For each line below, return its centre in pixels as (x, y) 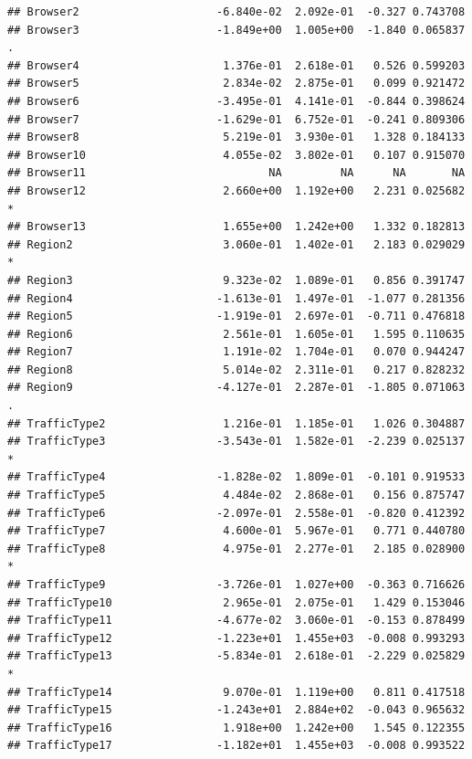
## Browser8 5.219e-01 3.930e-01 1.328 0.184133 (236, 137)
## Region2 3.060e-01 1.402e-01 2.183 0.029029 (236, 244)
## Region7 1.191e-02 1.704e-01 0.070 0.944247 (236, 352)
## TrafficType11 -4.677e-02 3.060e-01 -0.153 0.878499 (236, 621)
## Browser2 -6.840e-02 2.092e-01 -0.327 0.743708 (236, 12)
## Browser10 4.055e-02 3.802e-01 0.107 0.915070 (236, 155)
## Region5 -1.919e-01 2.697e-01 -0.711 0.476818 (236, 316)
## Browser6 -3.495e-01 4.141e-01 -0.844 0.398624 (236, 101)
